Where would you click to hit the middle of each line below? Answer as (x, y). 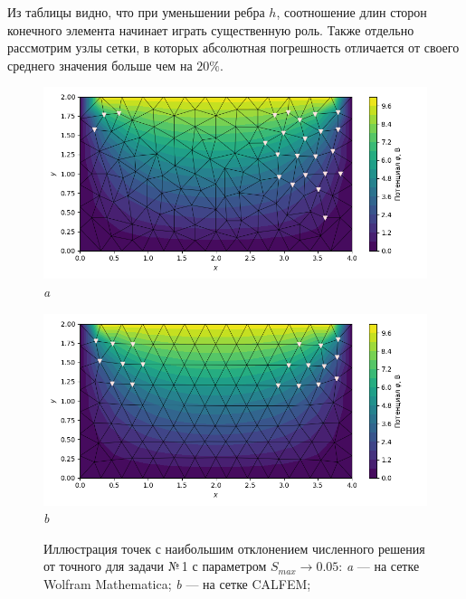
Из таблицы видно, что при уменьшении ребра (136, 12)
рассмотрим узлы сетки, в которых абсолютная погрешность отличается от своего (233, 48)
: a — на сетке (379, 566)
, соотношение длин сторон (352, 12)
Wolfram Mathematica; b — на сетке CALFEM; (177, 583)
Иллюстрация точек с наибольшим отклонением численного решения (234, 548)
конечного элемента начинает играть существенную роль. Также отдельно (211, 29)
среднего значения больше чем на (100, 65)
